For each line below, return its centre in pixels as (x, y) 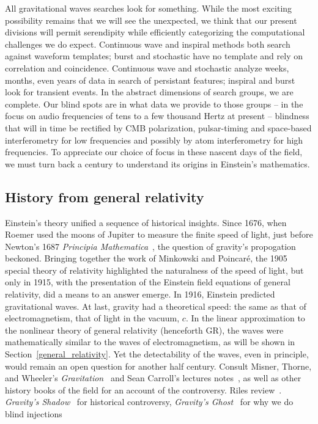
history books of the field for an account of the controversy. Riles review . (143, 389)
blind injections (34, 414)
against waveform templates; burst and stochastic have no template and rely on (154, 56)
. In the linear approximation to (245, 318)
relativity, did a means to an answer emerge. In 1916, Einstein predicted (140, 294)
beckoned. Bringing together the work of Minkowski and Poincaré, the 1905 (146, 258)
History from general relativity (105, 196)
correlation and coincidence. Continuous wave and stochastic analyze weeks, (147, 68)
